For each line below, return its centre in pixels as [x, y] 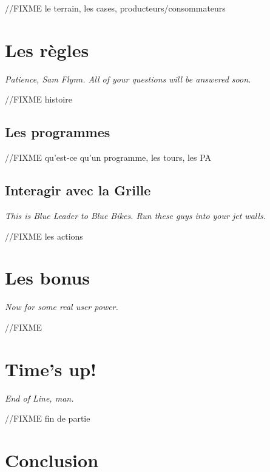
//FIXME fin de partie [48, 418]
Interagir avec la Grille [78, 190]
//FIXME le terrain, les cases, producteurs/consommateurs [115, 8]
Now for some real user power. [62, 307]
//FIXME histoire [39, 99]
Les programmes [58, 132]
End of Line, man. [39, 398]
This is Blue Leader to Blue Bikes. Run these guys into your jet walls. [136, 215]
